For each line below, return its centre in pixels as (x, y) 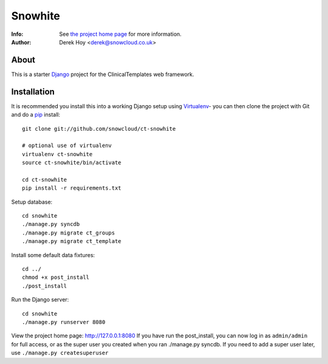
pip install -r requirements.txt (72, 188)
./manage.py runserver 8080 (64, 322)
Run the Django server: (40, 300)
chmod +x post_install (56, 277)
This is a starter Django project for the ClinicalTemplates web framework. (103, 74)
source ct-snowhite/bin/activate (72, 163)
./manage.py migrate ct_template (72, 241)
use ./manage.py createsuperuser (60, 353)
